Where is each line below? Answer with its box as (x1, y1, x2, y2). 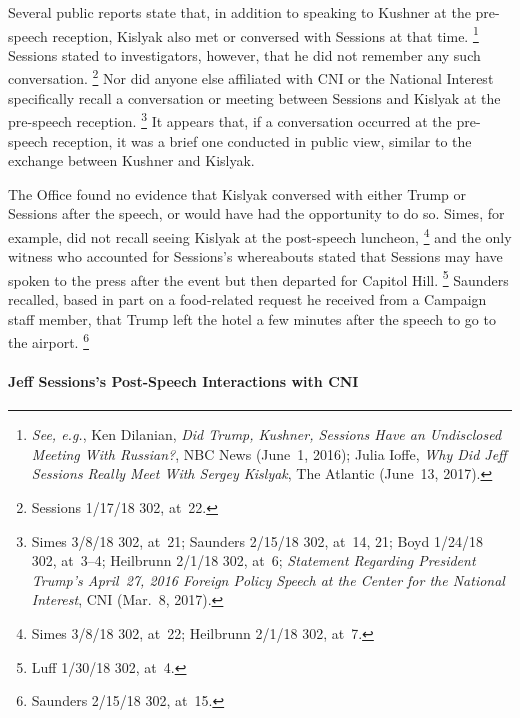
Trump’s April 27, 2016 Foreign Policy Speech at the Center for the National (31, 569, 505, 590)
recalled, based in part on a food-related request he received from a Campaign (8, 289, 487, 309)
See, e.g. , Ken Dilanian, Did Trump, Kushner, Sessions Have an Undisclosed (31, 424, 502, 445)
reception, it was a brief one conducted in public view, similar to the (52, 130, 472, 151)
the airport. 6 (8, 329, 89, 352)
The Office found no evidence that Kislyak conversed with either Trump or (8, 183, 467, 204)
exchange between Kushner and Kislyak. (8, 150, 255, 171)
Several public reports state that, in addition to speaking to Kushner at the (8, 2, 471, 22)
